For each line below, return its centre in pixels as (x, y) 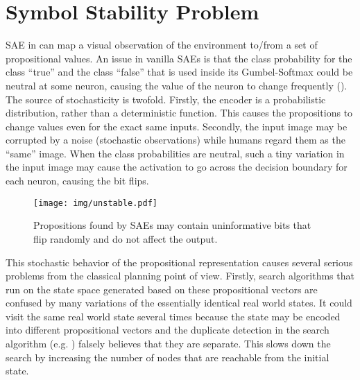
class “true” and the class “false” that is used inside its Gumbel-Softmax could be (179, 72)
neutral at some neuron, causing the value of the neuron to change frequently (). (177, 85)
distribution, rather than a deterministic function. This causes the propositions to (179, 113)
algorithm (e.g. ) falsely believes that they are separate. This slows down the (168, 344)
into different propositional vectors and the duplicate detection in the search (168, 330)
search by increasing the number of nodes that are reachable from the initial (168, 357)
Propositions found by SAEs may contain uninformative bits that (172, 225)
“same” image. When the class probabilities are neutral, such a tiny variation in (175, 153)
